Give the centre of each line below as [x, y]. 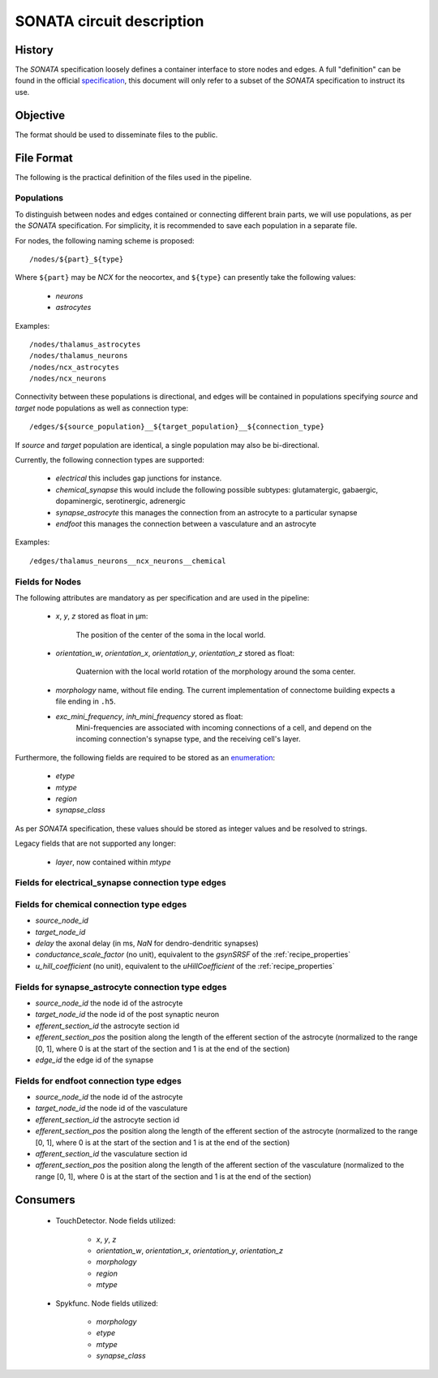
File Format [44, 158]
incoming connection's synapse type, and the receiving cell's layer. [188, 739]
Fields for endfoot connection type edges [98, 1081]
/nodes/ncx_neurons [68, 379]
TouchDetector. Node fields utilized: [116, 1221]
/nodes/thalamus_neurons [79, 356]
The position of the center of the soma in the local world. [171, 635]
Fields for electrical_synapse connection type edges [120, 883]
